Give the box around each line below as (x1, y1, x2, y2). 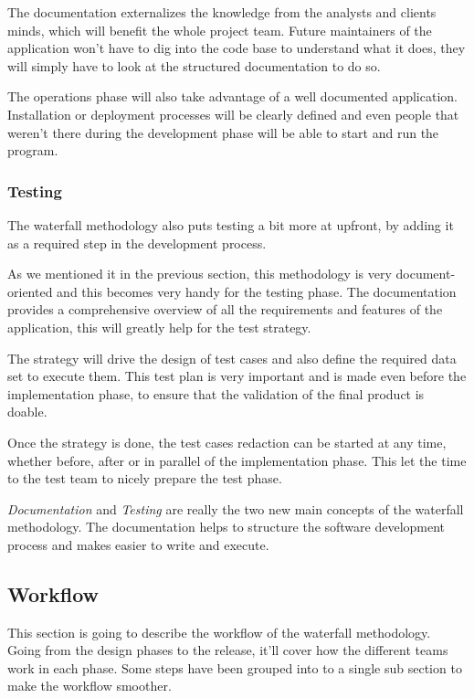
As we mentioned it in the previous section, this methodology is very (7, 264, 392, 283)
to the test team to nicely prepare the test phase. (7, 469, 282, 488)
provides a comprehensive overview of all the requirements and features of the (7, 300, 443, 319)
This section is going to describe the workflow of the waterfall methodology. (7, 622, 431, 641)
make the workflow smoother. (7, 676, 172, 695)
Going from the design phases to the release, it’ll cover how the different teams (7, 640, 448, 660)
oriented (7, 281, 53, 301)
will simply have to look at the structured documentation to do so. (7, 56, 381, 75)
